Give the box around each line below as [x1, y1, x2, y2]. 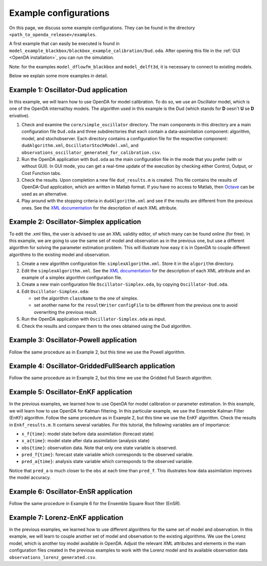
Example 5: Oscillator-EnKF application [9, 388, 133, 396]
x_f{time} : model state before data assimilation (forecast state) [21, 431, 154, 437]
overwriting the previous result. [34, 309, 98, 315]
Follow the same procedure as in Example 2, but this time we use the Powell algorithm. [9, 349, 185, 355]
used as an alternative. [21, 191, 68, 197]
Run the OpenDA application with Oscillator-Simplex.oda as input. [21, 316, 167, 322]
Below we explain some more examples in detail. [9, 72, 108, 79]
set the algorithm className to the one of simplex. [34, 295, 138, 302]
